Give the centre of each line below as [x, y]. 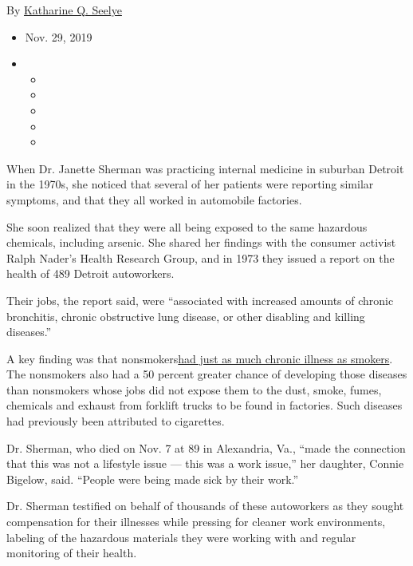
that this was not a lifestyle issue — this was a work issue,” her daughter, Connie [205, 463]
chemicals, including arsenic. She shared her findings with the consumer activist [201, 242]
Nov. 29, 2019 [59, 36]
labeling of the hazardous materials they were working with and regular [181, 537]
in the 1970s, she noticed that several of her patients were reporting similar [190, 184]
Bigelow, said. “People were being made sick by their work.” [153, 479]
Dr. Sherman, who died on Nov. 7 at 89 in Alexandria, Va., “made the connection [206, 447]
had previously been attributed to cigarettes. [116, 421]
